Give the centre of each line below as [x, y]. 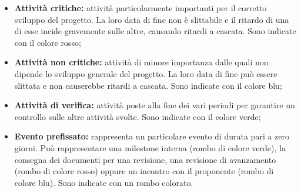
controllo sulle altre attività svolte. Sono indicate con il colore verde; [138, 116]
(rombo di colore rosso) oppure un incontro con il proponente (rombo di [144, 171]
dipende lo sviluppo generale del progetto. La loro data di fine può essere [146, 73]
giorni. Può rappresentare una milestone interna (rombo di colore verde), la [150, 147]
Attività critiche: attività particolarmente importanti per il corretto [141, 8]
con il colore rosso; [48, 42]
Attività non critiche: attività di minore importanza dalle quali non [141, 62]
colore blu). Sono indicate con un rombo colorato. [104, 182]
